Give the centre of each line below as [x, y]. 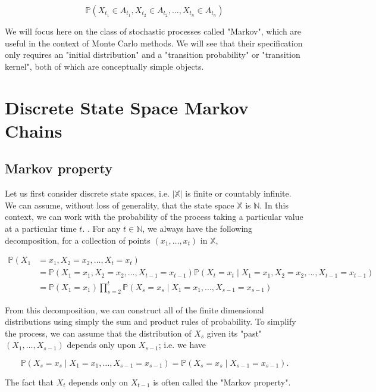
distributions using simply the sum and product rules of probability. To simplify [151, 321]
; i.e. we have [182, 345]
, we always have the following [198, 228]
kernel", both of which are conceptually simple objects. [104, 66]
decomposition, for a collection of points [78, 240]
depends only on [98, 382]
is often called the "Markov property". [222, 382]
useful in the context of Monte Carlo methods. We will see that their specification [154, 43]
